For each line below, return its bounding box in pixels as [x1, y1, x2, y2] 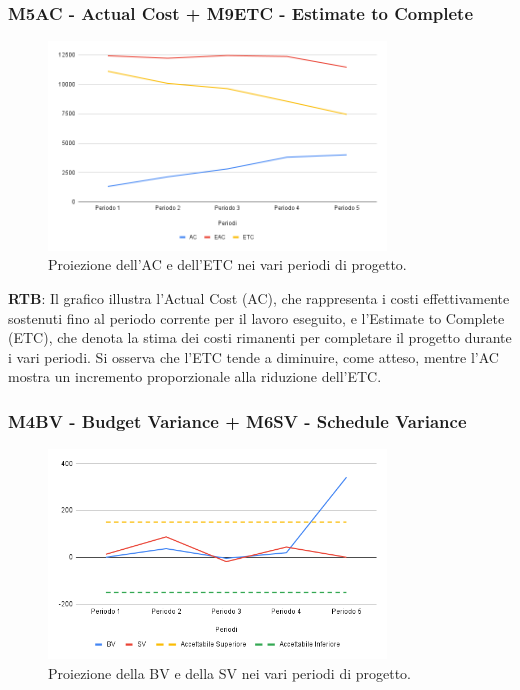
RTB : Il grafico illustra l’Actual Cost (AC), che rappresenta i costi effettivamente [8, 288, 510, 309]
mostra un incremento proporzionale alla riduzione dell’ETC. [8, 366, 382, 387]
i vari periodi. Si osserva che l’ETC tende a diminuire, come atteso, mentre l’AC [8, 346, 499, 367]
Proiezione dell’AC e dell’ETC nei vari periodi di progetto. [48, 254, 407, 275]
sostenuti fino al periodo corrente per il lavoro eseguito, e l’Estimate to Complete [8, 307, 505, 328]
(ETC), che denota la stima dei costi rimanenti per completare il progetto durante [8, 327, 512, 348]
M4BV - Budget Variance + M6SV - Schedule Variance [8, 408, 467, 433]
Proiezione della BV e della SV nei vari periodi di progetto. [48, 662, 412, 683]
